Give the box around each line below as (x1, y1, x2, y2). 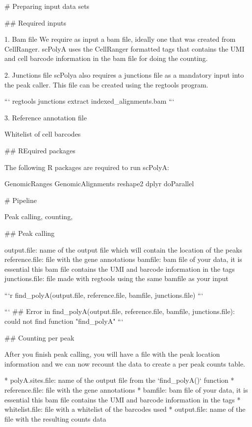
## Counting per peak (4, 332, 75, 342)
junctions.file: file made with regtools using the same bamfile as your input (4, 273, 229, 284)
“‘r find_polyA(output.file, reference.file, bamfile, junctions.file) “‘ (4, 289, 203, 300)
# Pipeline (4, 195, 37, 205)
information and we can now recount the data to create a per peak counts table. (4, 358, 245, 369)
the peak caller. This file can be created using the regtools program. (4, 79, 208, 89)
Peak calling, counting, (4, 211, 73, 222)
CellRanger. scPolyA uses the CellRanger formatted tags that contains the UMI (4, 43, 245, 54)
